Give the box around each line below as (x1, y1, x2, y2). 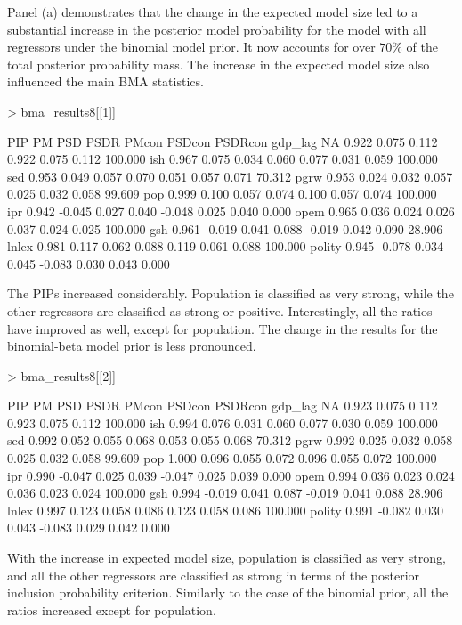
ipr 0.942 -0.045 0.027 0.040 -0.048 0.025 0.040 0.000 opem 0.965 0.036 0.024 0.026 (7, 201, 455, 220)
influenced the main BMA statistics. (7, 72, 204, 91)
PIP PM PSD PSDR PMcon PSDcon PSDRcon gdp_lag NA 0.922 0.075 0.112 (7, 132, 438, 150)
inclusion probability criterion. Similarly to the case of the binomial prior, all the (7, 583, 449, 602)
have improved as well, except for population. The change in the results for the (7, 319, 438, 337)
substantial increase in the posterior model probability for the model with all (7, 20, 426, 38)
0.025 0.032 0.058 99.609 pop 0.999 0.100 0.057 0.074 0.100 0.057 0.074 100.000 (7, 184, 437, 203)
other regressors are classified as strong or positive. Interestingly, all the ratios (7, 301, 433, 320)
